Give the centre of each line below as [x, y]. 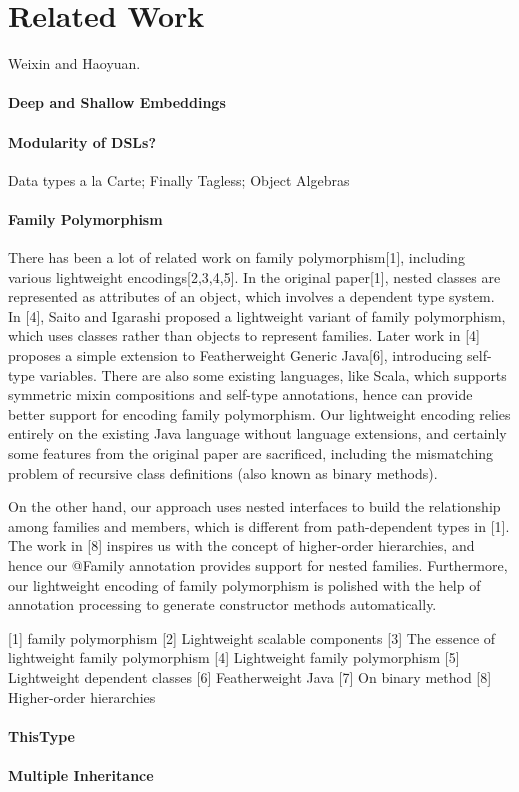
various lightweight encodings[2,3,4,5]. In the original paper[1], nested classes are [254, 276]
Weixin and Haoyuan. [74, 63]
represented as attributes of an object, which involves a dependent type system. [251, 296]
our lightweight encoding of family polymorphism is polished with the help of [244, 584]
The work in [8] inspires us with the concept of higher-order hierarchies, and [241, 545]
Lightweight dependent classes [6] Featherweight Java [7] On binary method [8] [250, 676]
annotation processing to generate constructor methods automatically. [222, 604]
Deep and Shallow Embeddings [117, 102]
